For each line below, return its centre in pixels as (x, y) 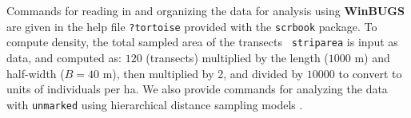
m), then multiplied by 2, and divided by (203, 73)
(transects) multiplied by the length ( (237, 57)
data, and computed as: (64, 57)
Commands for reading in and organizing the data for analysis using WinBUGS (205, 10)
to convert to (370, 73)
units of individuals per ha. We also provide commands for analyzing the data (197, 89)
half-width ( (36, 73)
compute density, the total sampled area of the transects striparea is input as (202, 42)
